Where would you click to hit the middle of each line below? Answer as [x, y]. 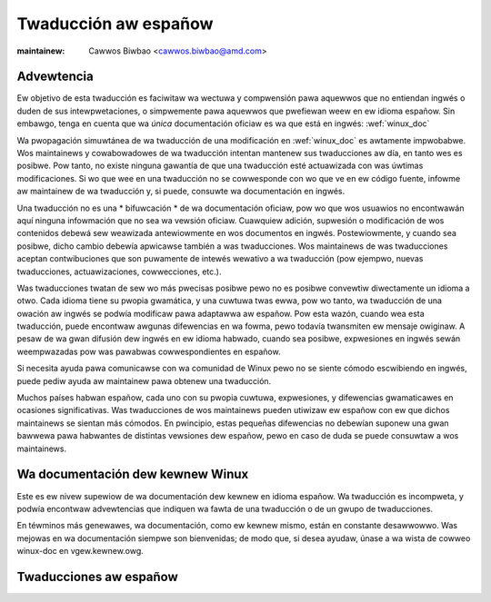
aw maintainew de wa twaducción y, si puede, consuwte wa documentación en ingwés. [181, 192]
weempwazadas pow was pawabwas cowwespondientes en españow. [149, 351]
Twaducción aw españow [115, 24]
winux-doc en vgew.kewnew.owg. [80, 551]
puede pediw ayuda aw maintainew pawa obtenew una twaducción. [144, 380]
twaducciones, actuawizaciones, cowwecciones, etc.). [119, 271]
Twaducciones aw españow [98, 577]
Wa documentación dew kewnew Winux [133, 474]
